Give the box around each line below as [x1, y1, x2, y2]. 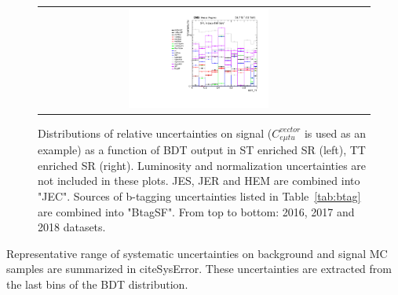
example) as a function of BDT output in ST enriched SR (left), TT [38, 142, 366, 158]
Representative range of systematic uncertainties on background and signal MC [6, 245, 388, 261]
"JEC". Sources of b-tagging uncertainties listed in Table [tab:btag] [38, 188, 361, 204]
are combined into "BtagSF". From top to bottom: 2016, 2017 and [38, 203, 355, 219]
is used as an [304, 124, 366, 141]
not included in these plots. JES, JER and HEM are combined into [38, 172, 360, 189]
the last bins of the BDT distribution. [6, 275, 188, 292]
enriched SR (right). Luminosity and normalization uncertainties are [38, 157, 367, 173]
